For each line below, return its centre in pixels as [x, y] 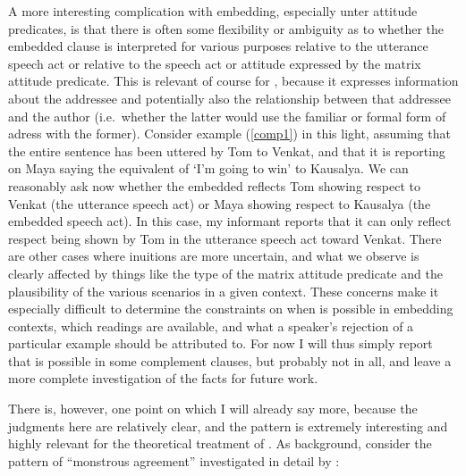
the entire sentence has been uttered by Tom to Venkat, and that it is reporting [227, 150]
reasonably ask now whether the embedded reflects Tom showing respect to [214, 185]
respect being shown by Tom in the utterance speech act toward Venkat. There [225, 238]
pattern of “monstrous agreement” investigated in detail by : [174, 460]
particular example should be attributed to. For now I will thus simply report [220, 343]
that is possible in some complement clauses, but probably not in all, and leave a [230, 360]
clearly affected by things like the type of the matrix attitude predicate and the [225, 273]
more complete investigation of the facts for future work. [163, 378]
